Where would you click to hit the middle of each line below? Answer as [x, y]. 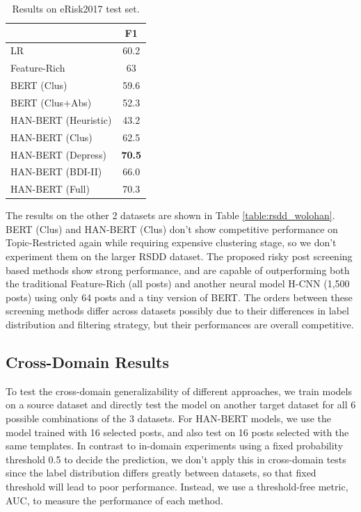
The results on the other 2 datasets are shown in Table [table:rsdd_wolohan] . [170, 215]
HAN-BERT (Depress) [58, 154]
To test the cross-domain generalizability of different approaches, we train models [179, 391]
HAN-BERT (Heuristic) [61, 119]
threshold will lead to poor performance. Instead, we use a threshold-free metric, [177, 486]
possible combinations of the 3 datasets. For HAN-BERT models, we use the [168, 418]
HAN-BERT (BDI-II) [56, 171]
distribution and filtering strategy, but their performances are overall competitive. [180, 325]
